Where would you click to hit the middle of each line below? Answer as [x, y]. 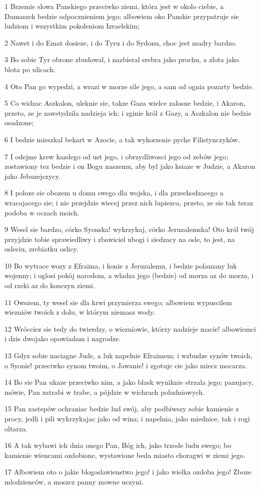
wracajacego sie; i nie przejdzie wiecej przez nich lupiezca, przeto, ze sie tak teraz [129, 202]
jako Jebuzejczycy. [32, 176]
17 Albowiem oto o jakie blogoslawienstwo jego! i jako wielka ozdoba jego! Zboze [128, 472]
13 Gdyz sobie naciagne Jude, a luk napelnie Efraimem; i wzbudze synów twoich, [128, 355]
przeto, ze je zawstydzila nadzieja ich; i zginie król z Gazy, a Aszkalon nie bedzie [128, 112]
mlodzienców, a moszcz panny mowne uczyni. [74, 481]
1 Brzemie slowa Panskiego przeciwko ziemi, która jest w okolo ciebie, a [114, 6]
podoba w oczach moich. [42, 212]
